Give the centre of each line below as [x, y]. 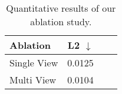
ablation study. [61, 21]
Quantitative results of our [61, 8]
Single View [34, 63]
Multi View [33, 80]
